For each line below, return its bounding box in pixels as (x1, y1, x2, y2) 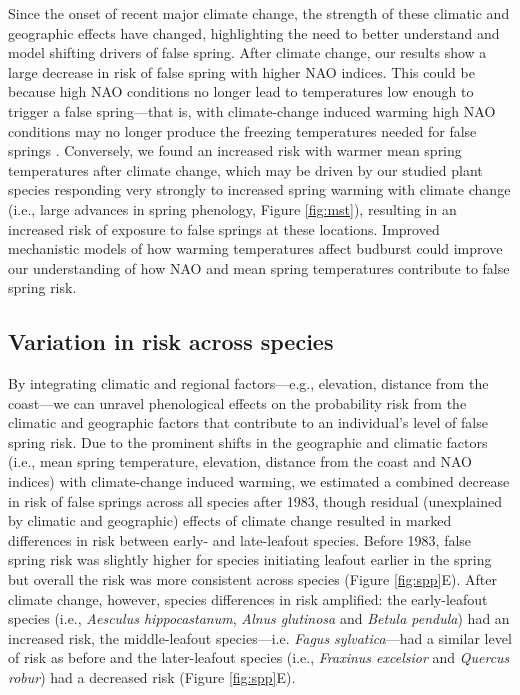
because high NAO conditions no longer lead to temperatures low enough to (8, 81, 474, 102)
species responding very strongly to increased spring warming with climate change (8, 179, 511, 200)
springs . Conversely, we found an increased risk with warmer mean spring (8, 140, 462, 161)
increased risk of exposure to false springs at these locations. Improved (8, 218, 440, 239)
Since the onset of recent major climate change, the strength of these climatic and (8, 3, 510, 23)
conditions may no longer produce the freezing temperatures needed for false (8, 120, 477, 141)
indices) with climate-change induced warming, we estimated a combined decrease (8, 471, 510, 492)
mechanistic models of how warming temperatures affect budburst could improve (8, 238, 503, 259)
